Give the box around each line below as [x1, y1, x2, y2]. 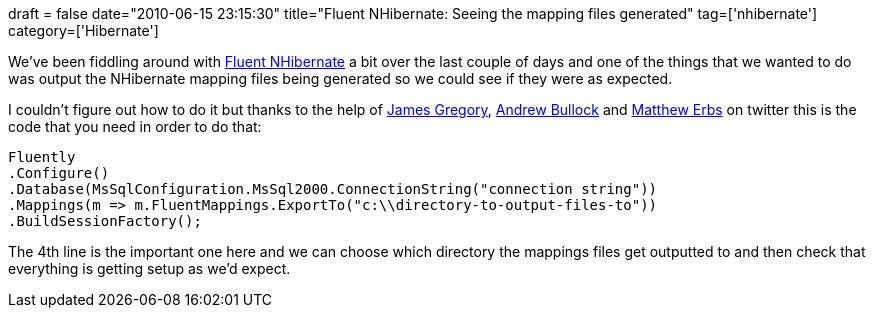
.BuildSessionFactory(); [8, 213, 202, 229]
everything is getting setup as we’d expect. [8, 260, 291, 277]
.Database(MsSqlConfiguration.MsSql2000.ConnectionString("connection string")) [8, 181, 658, 197]
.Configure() [8, 165, 110, 181]
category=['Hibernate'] [8, 22, 159, 39]
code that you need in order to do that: [8, 118, 262, 135]
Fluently [8, 149, 76, 165]
